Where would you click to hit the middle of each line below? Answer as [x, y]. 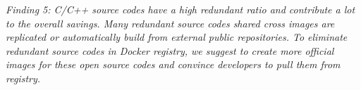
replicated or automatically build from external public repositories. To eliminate [177, 37]
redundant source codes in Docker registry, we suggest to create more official [170, 50]
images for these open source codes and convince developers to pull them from [173, 64]
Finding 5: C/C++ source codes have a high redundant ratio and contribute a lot [180, 9]
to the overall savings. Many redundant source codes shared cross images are [170, 23]
